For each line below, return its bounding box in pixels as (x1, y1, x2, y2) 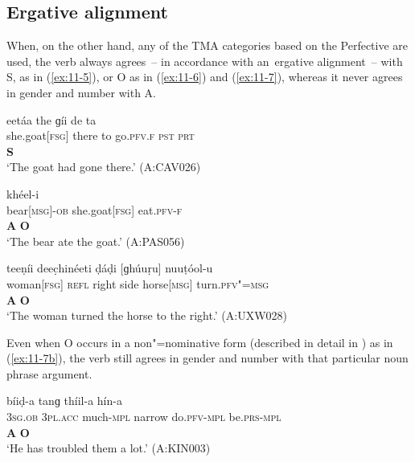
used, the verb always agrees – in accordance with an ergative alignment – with (6, 52, 403, 69)
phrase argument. (6, 365, 92, 382)
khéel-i (6, 185, 39, 202)
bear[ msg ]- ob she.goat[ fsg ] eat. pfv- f (6, 201, 183, 218)
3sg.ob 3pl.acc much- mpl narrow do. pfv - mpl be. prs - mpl (6, 408, 281, 425)
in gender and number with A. (6, 84, 156, 100)
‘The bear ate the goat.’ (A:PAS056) (6, 232, 185, 249)
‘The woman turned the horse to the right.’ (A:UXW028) (6, 307, 288, 324)
